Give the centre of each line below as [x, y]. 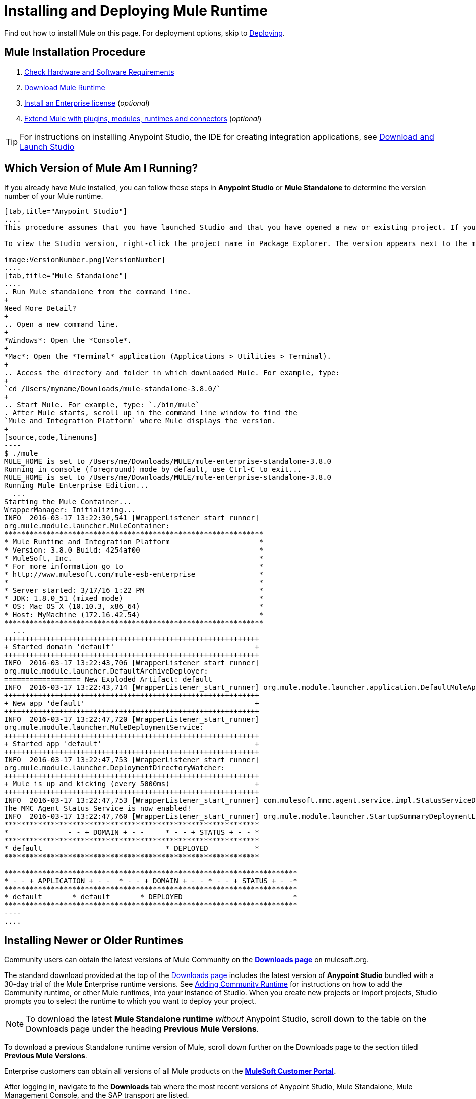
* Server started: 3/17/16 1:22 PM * [134, 591]
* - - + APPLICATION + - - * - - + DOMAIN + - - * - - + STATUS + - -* [151, 881]
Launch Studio [47, 146]
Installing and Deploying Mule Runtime [136, 11]
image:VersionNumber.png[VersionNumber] [85, 260]
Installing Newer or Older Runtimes [94, 940]
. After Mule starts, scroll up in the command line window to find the [151, 413]
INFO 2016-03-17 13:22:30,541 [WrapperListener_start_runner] [132, 518]
